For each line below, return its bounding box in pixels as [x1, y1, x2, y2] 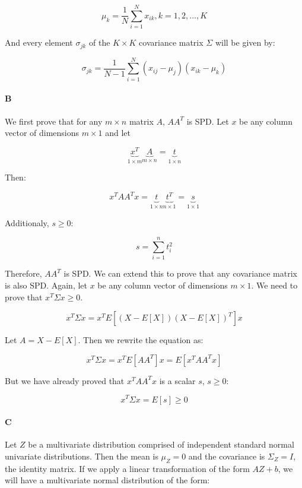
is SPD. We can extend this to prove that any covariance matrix [63, 267, 297, 280]
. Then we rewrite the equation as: [78, 334, 204, 346]
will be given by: [215, 36, 275, 49]
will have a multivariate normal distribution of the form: [5, 474, 210, 486]
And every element [5, 36, 73, 49]
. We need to [251, 279, 298, 291]
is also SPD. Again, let [5, 279, 87, 291]
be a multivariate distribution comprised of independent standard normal [28, 438, 294, 451]
